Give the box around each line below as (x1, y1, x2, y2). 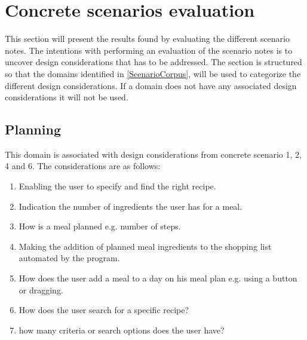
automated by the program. (19, 252, 120, 264)
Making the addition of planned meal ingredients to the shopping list (19, 240, 272, 252)
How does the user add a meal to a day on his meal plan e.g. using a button (19, 272, 297, 284)
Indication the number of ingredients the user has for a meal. (19, 200, 242, 212)
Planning (5, 120, 61, 139)
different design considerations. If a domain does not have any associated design (5, 79, 297, 91)
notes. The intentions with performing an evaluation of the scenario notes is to (5, 44, 293, 56)
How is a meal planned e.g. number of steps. (19, 220, 181, 232)
